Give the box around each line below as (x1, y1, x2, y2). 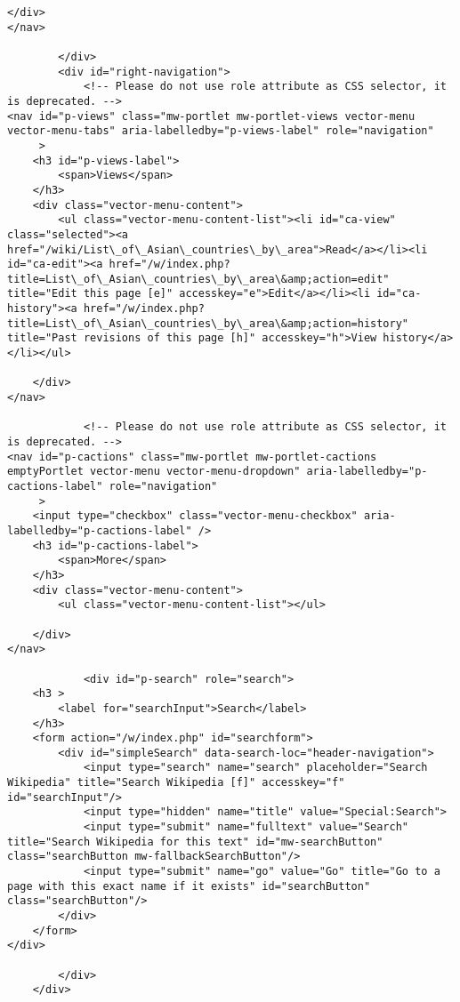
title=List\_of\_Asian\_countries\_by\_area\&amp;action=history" (7, 317, 409, 330)
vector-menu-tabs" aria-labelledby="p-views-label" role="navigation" (7, 124, 434, 138)
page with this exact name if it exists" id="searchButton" (7, 879, 371, 893)
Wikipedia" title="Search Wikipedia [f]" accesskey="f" (7, 776, 345, 790)
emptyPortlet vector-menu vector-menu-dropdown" (7, 465, 301, 478)
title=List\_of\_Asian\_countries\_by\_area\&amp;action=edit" (7, 272, 390, 285)
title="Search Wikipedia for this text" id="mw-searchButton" (7, 835, 383, 848)
